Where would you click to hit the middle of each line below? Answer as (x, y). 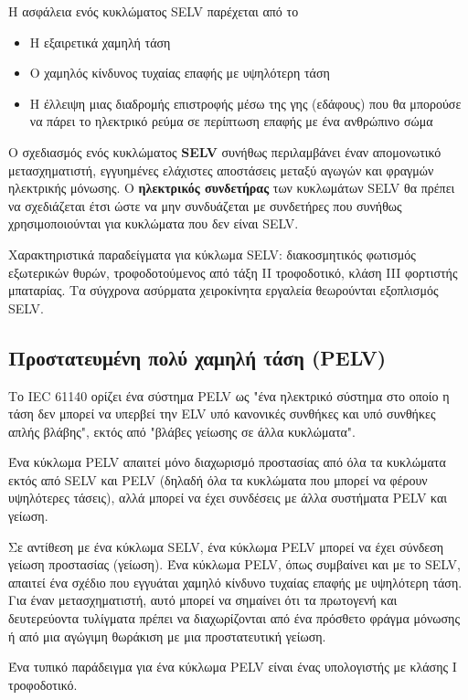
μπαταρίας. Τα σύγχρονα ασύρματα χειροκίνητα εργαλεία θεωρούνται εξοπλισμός (223, 290)
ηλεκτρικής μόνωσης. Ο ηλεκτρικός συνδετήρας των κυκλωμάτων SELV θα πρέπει (232, 188)
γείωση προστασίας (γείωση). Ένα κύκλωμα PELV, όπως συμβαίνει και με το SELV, (234, 564)
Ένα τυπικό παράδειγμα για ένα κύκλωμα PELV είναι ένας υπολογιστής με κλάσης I (233, 667)
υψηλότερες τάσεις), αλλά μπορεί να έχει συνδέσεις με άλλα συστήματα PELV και (228, 498)
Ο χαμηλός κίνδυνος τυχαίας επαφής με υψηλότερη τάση (180, 73)
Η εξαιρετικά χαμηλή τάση (100, 42)
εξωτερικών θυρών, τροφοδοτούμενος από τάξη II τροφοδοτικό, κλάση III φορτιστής (233, 272)
